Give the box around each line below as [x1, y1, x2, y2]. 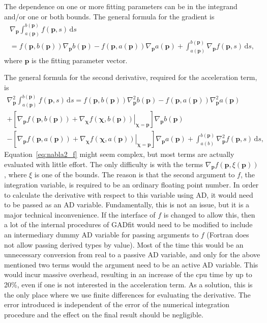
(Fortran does [206, 229, 249, 239]
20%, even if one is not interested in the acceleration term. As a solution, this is [4, 279, 253, 289]
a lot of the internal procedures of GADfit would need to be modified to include [4, 219, 253, 230]
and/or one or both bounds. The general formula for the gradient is [4, 11, 215, 21]
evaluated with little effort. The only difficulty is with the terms [4, 158, 203, 169]
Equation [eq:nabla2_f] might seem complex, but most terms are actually [4, 149, 234, 159]
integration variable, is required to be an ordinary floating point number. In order [4, 179, 259, 190]
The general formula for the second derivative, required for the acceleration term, [4, 72, 257, 83]
